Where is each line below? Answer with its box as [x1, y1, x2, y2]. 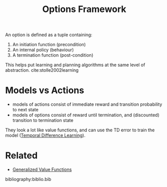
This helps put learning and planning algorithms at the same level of [5, 62, 145, 68]
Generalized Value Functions [12, 166, 72, 172]
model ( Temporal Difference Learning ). [5, 132, 86, 138]
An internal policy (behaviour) [12, 47, 74, 53]
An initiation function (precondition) [12, 42, 86, 48]
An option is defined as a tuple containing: [5, 32, 93, 38]
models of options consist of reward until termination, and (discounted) [12, 112, 159, 118]
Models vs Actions [5, 85, 84, 96]
